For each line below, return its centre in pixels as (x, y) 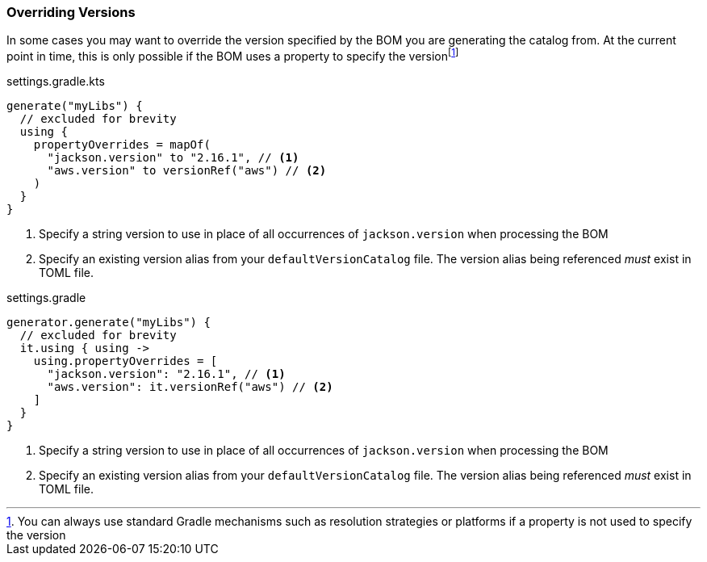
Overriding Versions (71, 12)
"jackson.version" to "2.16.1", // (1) (173, 158)
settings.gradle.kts (56, 82)
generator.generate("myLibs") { (109, 323)
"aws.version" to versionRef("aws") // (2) (187, 171)
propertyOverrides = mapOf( (122, 145)
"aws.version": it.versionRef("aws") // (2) (190, 387)
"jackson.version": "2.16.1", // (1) (166, 374)
